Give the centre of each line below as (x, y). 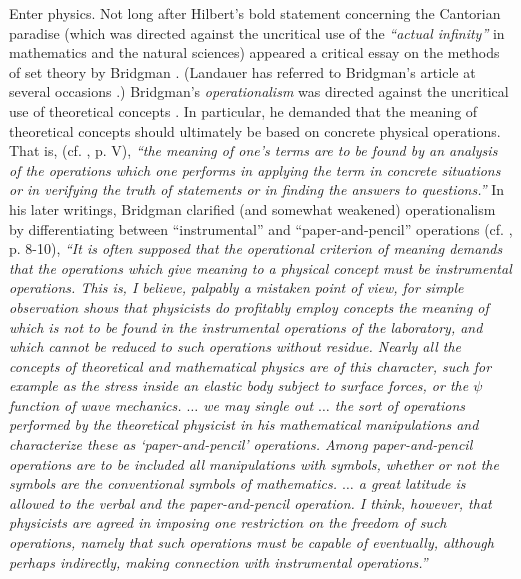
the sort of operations (400, 404)
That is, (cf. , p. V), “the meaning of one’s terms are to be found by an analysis (253, 150)
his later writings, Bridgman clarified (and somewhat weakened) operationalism (252, 208)
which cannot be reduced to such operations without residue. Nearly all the (235, 346)
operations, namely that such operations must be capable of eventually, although (251, 542)
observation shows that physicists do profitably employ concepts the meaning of (249, 306)
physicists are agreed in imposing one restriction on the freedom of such (228, 522)
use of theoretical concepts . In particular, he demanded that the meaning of (243, 110)
